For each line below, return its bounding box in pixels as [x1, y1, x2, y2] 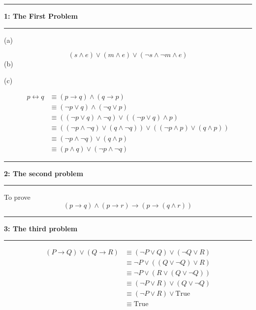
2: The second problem [4, 168, 83, 178]
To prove [4, 192, 31, 202]
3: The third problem [4, 223, 78, 233]
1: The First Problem [4, 11, 78, 21]
